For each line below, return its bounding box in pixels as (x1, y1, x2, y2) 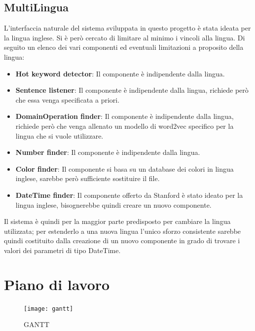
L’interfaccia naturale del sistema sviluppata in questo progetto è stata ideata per (4, 23, 251, 33)
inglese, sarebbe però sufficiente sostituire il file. (15, 173, 160, 184)
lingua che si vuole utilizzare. (15, 130, 104, 141)
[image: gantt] (24, 305, 73, 312)
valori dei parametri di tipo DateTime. (4, 245, 121, 255)
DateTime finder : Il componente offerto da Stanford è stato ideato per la (15, 189, 243, 200)
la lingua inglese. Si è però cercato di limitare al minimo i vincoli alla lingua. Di (4, 32, 245, 42)
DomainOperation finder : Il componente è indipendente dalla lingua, (15, 111, 234, 121)
